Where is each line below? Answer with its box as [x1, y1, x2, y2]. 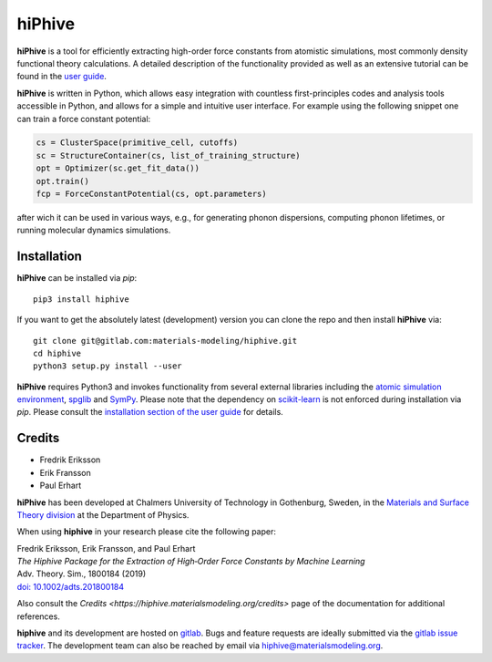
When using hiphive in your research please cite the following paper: [16, 526, 277, 537]
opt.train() [36, 176, 90, 186]
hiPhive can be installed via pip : [16, 273, 138, 284]
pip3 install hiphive [33, 294, 129, 305]
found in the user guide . [16, 71, 107, 82]
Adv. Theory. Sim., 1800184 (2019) [16, 568, 147, 579]
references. [16, 611, 61, 622]
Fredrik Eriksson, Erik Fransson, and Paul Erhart [16, 543, 196, 553]
